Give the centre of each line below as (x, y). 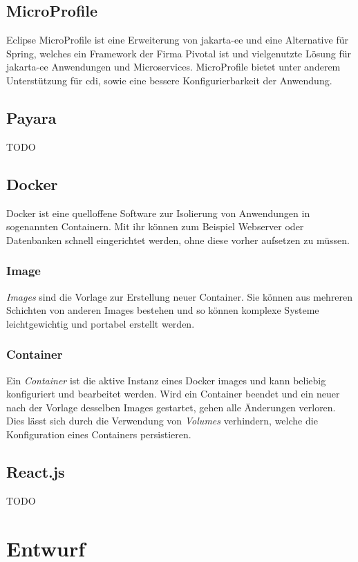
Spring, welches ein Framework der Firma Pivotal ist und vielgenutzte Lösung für (179, 53)
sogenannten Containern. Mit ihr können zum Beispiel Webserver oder (155, 226)
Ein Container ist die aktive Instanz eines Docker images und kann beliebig (166, 380)
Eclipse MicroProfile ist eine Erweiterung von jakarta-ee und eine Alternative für (177, 40)
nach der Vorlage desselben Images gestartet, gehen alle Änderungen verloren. (171, 407)
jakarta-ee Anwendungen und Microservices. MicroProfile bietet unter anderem (173, 67)
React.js (36, 471)
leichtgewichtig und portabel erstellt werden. (101, 323)
